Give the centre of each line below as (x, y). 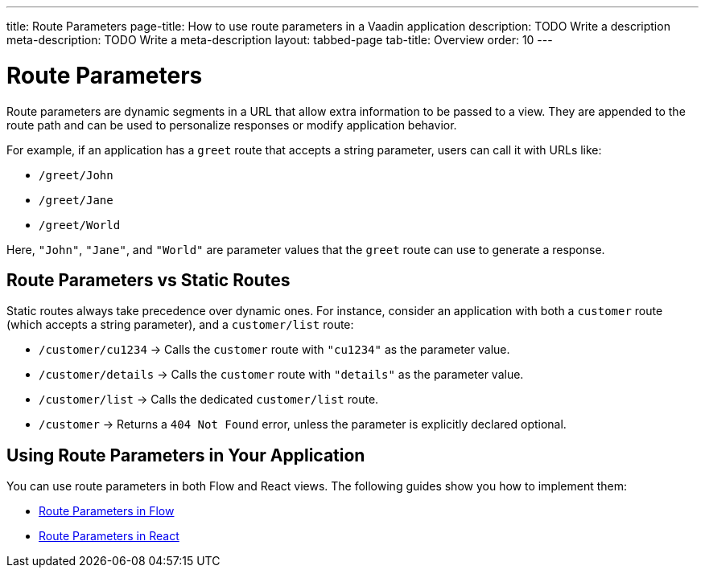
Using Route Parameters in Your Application (186, 455)
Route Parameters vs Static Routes (148, 280)
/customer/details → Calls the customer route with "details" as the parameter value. (281, 375)
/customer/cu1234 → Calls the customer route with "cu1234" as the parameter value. (274, 350)
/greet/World (80, 225)
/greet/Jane (76, 200)
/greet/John (76, 175)
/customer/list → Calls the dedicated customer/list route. (209, 400)
